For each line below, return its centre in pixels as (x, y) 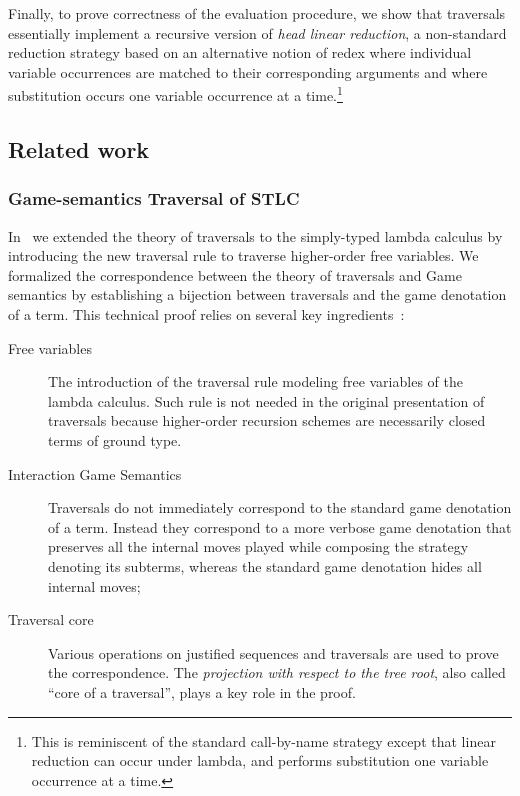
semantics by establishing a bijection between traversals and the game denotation (257, 294)
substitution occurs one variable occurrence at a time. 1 (175, 94)
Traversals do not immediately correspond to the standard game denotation (280, 507)
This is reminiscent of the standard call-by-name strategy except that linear (263, 740)
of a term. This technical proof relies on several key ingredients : (206, 314)
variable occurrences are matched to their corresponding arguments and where (248, 71)
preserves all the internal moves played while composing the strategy (258, 546)
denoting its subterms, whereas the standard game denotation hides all (265, 565)
